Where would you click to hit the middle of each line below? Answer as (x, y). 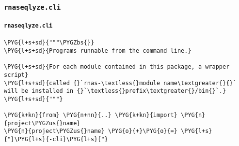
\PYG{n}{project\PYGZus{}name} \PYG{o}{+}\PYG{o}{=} (91, 131)
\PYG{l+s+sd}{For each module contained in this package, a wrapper (117, 67)
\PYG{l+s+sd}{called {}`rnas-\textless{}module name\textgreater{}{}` (120, 83)
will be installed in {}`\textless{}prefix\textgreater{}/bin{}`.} (115, 91)
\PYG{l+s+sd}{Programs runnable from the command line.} (98, 51)
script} (16, 75)
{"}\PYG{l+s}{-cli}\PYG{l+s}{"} (56, 139)
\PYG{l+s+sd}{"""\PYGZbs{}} (49, 43)
